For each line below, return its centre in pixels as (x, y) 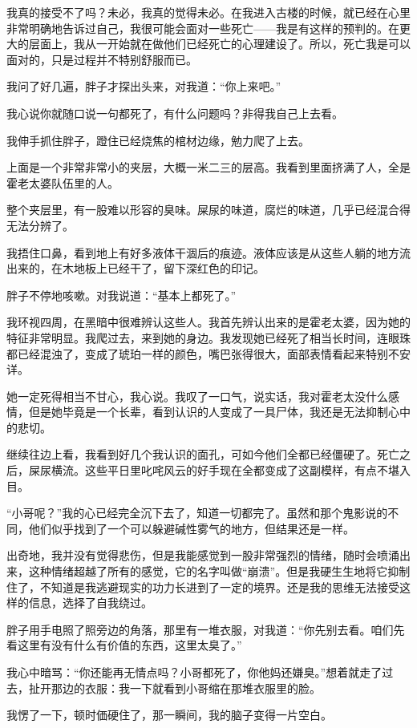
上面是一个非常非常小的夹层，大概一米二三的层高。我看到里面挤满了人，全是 (208, 167)
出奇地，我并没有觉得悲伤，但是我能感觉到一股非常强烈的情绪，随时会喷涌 (203, 555)
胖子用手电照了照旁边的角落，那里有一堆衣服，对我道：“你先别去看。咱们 (200, 629)
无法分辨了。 (40, 225)
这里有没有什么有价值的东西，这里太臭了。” (130, 645)
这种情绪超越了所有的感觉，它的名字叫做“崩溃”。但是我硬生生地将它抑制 (219, 571)
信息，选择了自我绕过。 (90, 603)
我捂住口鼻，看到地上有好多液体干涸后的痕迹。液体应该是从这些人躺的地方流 (208, 252)
